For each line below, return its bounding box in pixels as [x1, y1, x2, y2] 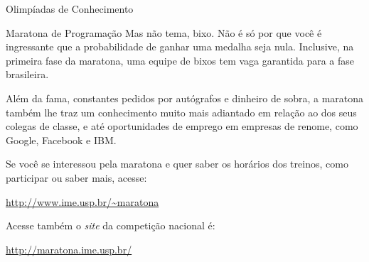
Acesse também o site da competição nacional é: [6, 218, 215, 233]
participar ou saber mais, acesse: [6, 170, 147, 185]
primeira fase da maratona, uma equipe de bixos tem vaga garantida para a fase [6, 53, 355, 67]
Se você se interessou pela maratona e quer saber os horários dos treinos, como [6, 156, 348, 171]
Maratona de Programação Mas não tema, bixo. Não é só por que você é [6, 25, 322, 40]
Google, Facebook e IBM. [6, 132, 117, 147]
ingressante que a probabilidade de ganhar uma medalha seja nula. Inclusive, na [6, 39, 354, 54]
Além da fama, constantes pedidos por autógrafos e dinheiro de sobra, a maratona [6, 90, 364, 105]
